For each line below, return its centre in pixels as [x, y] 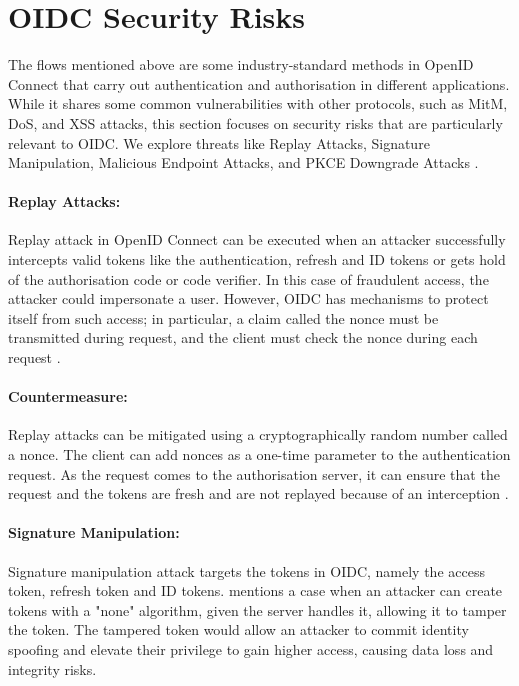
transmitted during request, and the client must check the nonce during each [243, 337]
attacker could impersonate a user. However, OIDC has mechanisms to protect [248, 298]
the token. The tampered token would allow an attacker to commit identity [238, 629]
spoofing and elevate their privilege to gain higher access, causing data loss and [251, 648]
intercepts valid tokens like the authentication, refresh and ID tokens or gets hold [257, 259]
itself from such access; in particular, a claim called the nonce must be [223, 317]
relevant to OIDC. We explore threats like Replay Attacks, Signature [219, 142]
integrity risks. [52, 668]
